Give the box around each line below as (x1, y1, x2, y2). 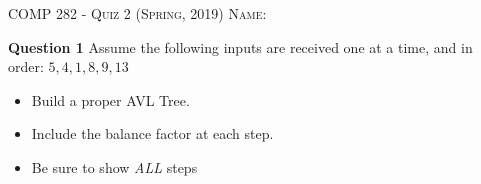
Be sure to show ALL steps (31, 156, 198, 177)
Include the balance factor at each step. (31, 123, 274, 144)
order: (8, 56, 44, 77)
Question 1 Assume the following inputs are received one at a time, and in (8, 36, 473, 57)
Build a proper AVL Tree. (31, 89, 190, 110)
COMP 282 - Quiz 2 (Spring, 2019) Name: (8, 3, 267, 23)
